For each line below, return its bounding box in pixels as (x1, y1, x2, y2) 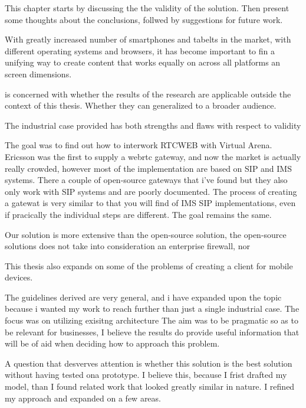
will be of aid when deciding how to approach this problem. (5, 337, 220, 350)
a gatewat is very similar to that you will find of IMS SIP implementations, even (5, 197, 296, 209)
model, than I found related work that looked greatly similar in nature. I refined (5, 380, 295, 393)
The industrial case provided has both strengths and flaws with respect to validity (5, 119, 301, 131)
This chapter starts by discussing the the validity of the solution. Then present (5, 2, 289, 14)
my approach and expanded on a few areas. (5, 391, 161, 404)
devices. (5, 271, 33, 283)
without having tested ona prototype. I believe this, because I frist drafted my (5, 368, 287, 381)
